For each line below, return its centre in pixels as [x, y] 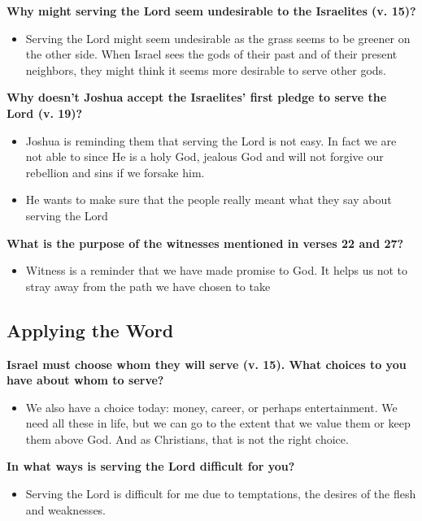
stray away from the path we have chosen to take [148, 286]
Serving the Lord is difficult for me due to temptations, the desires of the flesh [221, 494]
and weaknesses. [66, 509]
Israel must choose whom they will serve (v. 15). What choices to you [207, 364]
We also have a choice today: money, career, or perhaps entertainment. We [211, 407]
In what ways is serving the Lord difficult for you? [151, 466]
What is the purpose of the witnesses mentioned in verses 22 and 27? [205, 243]
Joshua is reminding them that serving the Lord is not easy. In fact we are [211, 140]
